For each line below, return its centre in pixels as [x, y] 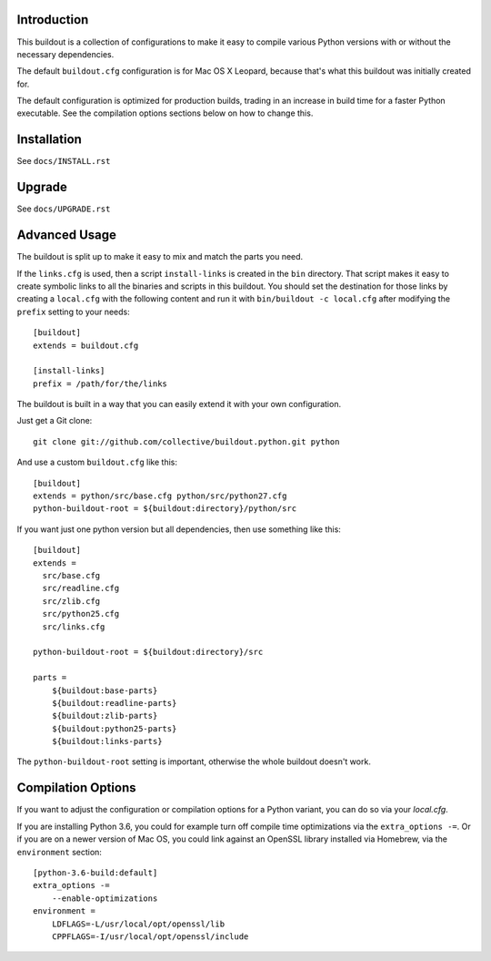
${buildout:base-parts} [105, 690]
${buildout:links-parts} [107, 741]
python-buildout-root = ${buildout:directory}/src [148, 652]
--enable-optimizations [105, 898]
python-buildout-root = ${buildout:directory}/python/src [165, 509]
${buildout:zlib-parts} [105, 716]
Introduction [53, 20]
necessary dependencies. [65, 54]
